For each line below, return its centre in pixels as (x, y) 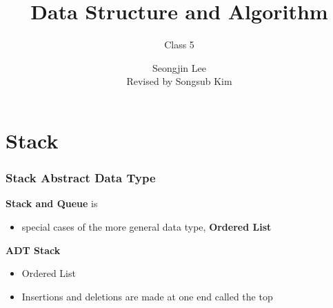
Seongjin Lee (179, 67)
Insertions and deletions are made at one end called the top (147, 296)
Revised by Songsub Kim (179, 81)
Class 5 (179, 45)
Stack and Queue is (52, 203)
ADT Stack (33, 250)
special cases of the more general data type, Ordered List (147, 226)
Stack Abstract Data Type (81, 178)
